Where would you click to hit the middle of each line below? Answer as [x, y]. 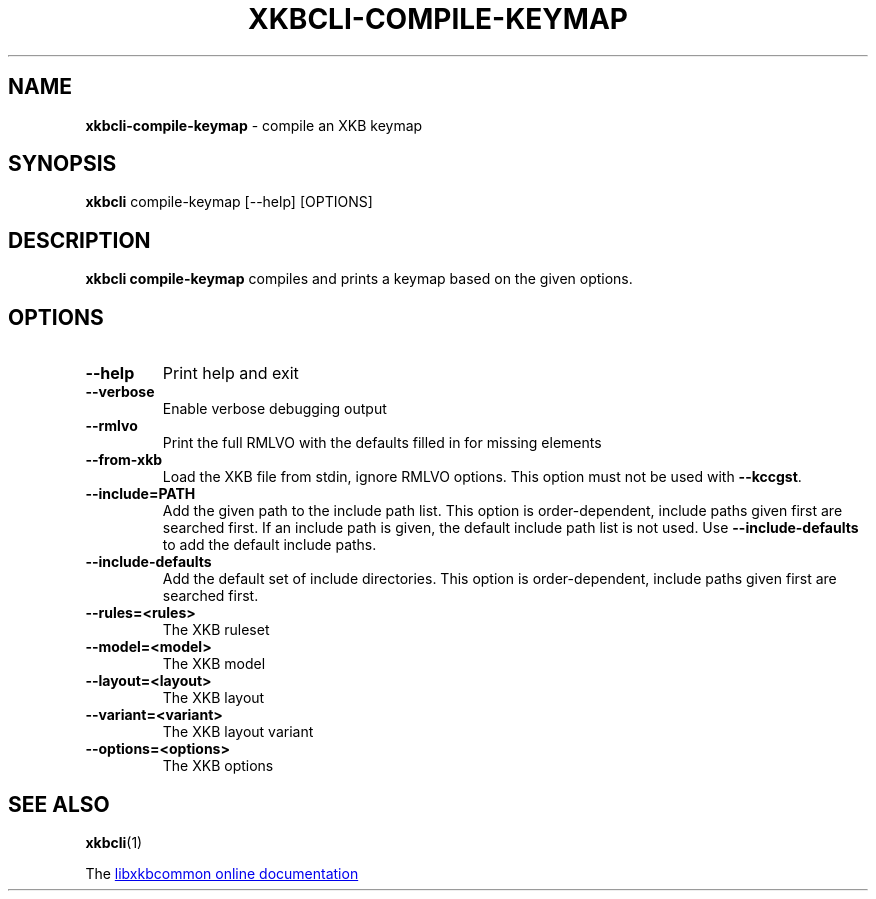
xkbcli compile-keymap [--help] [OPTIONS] [229, 202]
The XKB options [218, 766]
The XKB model [214, 664]
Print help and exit [230, 373]
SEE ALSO [59, 804]
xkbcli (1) [114, 842]
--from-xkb [124, 460]
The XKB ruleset [216, 630]
